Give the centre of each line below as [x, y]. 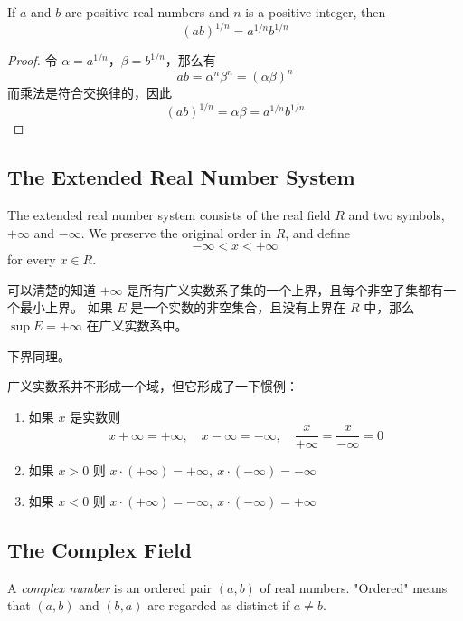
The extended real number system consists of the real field [169, 215]
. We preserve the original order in [176, 232]
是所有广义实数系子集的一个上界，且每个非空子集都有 [285, 289]
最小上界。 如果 [66, 307]
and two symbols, [397, 215]
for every [32, 259]
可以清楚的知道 [52, 289]
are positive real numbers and [147, 12]
